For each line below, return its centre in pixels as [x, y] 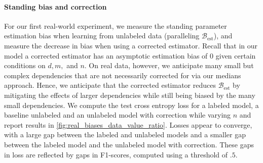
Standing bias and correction [55, 6]
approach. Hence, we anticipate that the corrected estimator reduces [110, 85]
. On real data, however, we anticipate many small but [169, 65]
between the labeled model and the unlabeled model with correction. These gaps [129, 144]
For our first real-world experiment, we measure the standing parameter [116, 25]
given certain [236, 55]
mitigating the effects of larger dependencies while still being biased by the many [130, 95]
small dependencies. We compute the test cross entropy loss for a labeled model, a [131, 105]
